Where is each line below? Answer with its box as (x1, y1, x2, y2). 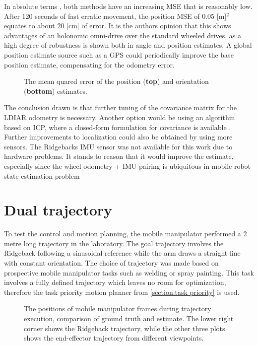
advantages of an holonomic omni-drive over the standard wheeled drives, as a (4, 30, 242, 40)
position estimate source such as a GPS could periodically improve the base (4, 49, 234, 60)
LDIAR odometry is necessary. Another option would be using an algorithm (4, 112, 235, 122)
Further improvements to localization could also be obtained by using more (4, 132, 233, 142)
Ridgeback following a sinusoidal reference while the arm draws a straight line (4, 248, 241, 258)
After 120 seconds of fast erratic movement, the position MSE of (4, 10, 200, 21)
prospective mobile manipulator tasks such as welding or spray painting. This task (4, 267, 254, 277)
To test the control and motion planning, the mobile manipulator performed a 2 (4, 228, 247, 239)
